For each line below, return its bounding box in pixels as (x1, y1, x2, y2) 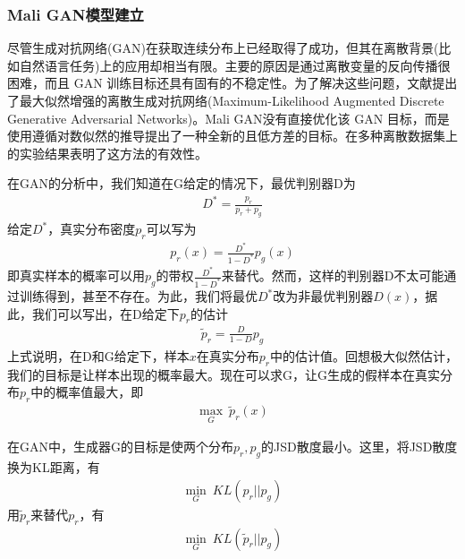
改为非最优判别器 (273, 287, 374, 305)
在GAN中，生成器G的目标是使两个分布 (7, 437, 233, 456)
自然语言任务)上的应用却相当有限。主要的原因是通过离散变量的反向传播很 (19, 56, 451, 74)
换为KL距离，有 (7, 458, 100, 477)
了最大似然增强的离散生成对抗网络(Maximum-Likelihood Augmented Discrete (7, 91, 444, 109)
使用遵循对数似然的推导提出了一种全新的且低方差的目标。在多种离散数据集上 (7, 126, 458, 145)
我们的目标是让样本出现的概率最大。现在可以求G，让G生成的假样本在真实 (7, 365, 440, 383)
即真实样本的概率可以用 (7, 266, 145, 285)
